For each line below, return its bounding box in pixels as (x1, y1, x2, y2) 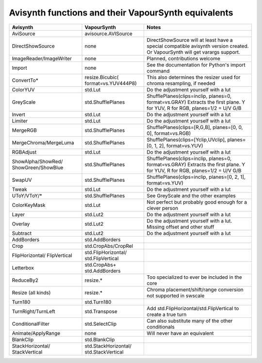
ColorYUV (12, 86, 35, 93)
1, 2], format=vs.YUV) (154, 142, 203, 149)
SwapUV (12, 176, 32, 183)
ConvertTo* (12, 77, 38, 83)
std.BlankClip (84, 336, 115, 343)
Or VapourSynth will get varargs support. (147, 48, 240, 55)
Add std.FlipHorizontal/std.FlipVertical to (147, 305, 239, 312)
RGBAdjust (12, 148, 37, 155)
